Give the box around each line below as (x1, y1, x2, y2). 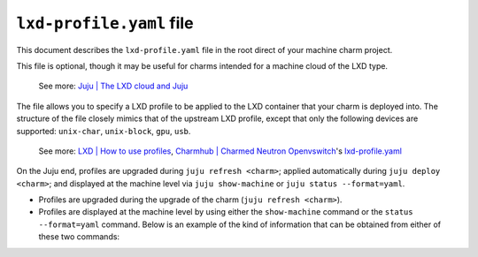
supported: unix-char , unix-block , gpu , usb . (16, 125, 191, 136)
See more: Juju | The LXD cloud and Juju (38, 80, 189, 92)
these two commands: (38, 231, 119, 242)
